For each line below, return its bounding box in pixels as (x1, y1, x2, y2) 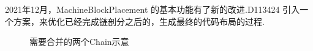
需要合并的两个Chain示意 (29, 35, 129, 48)
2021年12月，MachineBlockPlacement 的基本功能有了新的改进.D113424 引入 (5, 3, 300, 15)
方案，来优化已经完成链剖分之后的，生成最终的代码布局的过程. (13, 15, 265, 27)
